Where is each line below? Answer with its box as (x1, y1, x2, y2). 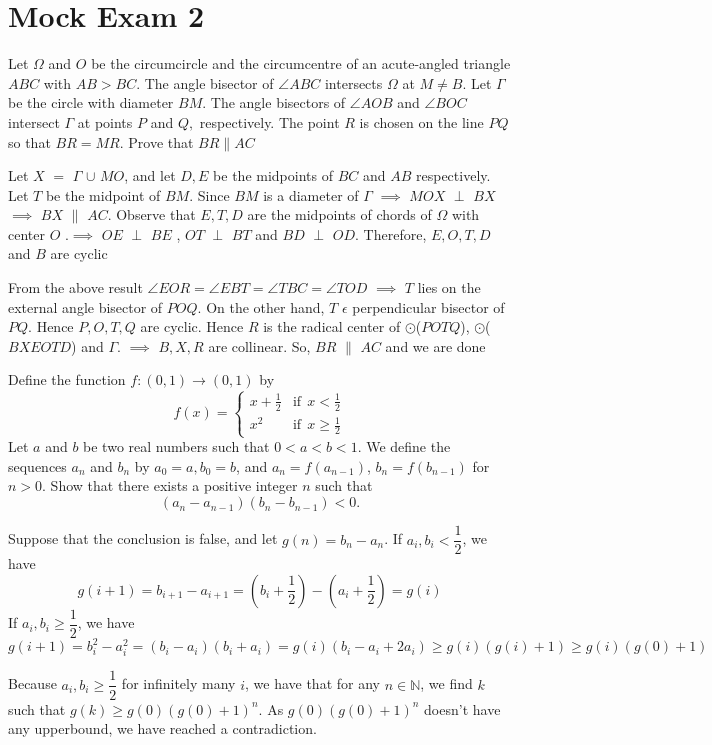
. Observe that (107, 204, 196, 225)
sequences (8, 455, 67, 476)
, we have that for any (244, 673, 380, 694)
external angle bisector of (8, 296, 163, 317)
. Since (189, 184, 230, 205)
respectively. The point (199, 111, 340, 132)
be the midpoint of (45, 184, 161, 205)
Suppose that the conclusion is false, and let (8, 528, 278, 549)
